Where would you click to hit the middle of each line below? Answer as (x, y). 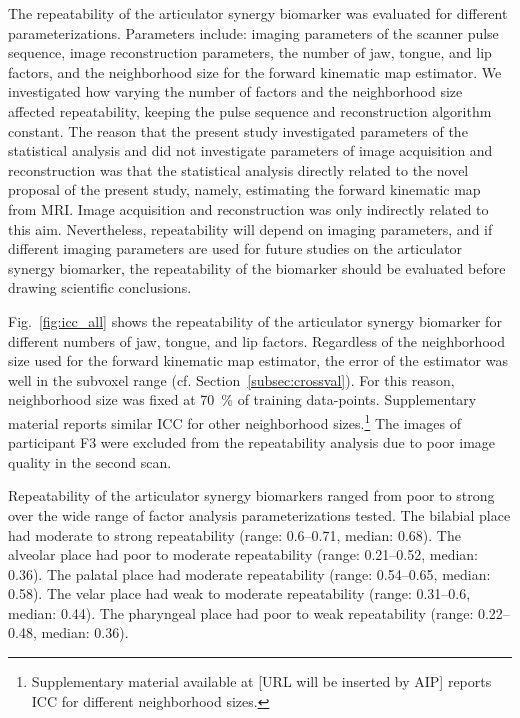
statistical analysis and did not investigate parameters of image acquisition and (250, 150)
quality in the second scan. (90, 461)
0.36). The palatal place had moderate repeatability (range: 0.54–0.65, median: (249, 573)
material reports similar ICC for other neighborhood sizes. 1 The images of (234, 421)
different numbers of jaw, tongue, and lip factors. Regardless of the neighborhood (256, 340)
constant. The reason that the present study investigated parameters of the (238, 130)
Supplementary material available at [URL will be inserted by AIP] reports (261, 681)
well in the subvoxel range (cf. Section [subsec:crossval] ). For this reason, (231, 379)
